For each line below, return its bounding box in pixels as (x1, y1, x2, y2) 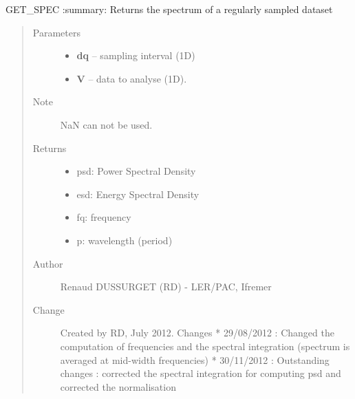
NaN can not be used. (60, 117, 153, 131)
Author (32, 256, 63, 270)
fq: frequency (76, 210, 131, 224)
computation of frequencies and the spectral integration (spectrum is (60, 338, 350, 353)
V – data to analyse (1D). (76, 71, 187, 85)
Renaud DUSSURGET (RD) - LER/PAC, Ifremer (60, 279, 272, 294)
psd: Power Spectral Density (76, 164, 196, 178)
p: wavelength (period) (76, 233, 173, 247)
